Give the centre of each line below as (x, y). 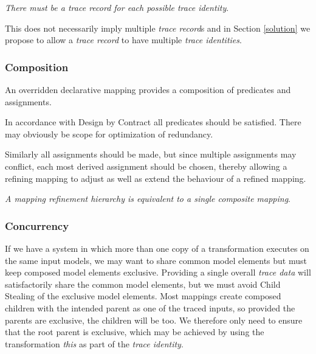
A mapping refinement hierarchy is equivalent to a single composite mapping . (148, 199)
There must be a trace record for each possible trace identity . (117, 7)
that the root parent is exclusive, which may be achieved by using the (135, 332)
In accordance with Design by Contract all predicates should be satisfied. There (153, 122)
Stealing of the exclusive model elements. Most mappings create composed (143, 296)
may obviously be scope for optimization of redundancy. (109, 134)
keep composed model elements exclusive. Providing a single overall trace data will (158, 272)
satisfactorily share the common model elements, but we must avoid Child (143, 284)
